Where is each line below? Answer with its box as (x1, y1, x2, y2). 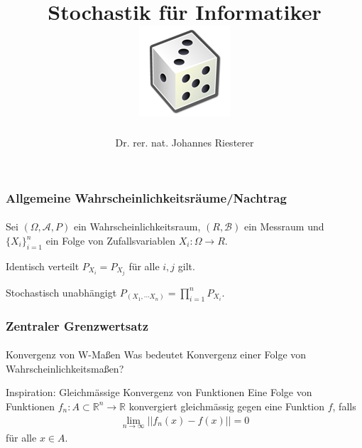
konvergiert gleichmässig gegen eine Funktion (128, 398, 325, 413)
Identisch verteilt (6, 258, 79, 273)
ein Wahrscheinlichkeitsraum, (73, 219, 201, 234)
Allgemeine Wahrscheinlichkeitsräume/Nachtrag (6, 188, 287, 206)
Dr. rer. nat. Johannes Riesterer (115, 135, 254, 150)
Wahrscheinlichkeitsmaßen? (6, 361, 124, 375)
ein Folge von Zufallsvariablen (45, 233, 175, 248)
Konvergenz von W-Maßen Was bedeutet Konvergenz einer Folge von (6, 347, 307, 362)
